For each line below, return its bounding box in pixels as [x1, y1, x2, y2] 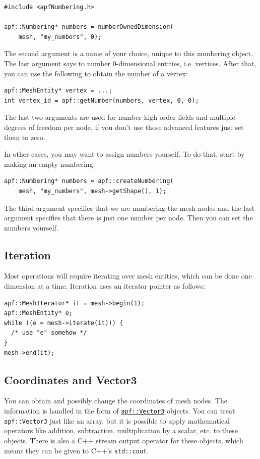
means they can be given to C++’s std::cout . [4, 445, 149, 455]
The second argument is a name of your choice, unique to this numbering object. [4, 48, 253, 59]
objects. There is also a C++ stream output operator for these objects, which [4, 435, 243, 445]
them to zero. [4, 131, 45, 142]
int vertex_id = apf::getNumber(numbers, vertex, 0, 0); [4, 97, 199, 104]
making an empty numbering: [4, 158, 95, 169]
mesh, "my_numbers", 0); [18, 33, 102, 40]
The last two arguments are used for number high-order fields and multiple [4, 112, 235, 122]
